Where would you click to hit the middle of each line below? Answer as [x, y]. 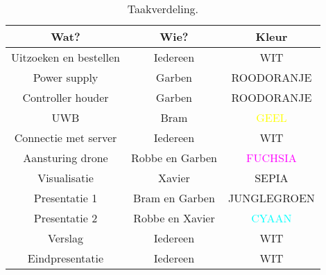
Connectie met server [66, 137]
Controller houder [66, 97]
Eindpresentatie [66, 258]
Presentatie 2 [66, 218]
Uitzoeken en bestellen [66, 57]
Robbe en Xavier [174, 218]
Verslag [66, 238]
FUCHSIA [272, 158]
